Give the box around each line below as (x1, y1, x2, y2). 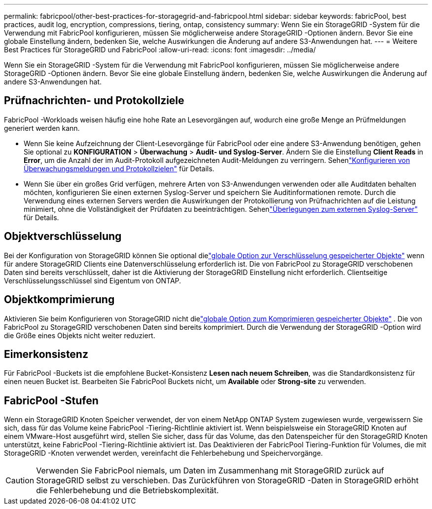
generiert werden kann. (4, 123, 80, 132)
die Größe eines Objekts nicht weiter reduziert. (4, 331, 155, 340)
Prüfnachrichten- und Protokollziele (4, 94, 184, 107)
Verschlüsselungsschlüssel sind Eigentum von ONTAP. (4, 276, 181, 285)
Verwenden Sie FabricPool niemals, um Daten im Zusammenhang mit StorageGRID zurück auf (36, 466, 384, 476)
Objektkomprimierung (4, 293, 115, 306)
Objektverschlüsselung (4, 230, 122, 243)
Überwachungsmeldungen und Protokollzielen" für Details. (24, 164, 215, 173)
